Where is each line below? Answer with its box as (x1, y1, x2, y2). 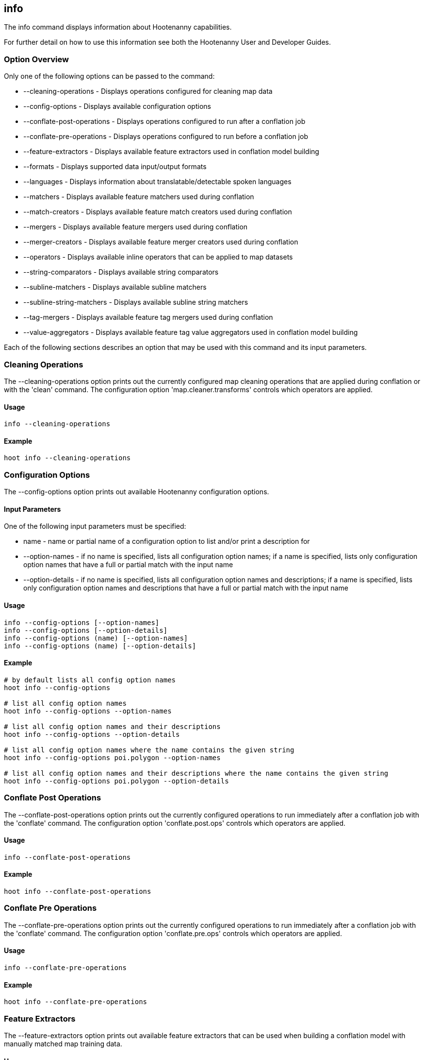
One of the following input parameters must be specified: (4, 522, 186, 531)
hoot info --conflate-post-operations (4, 887, 151, 895)
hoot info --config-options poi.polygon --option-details (4, 777, 229, 785)
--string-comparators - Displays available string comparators (23, 268, 219, 277)
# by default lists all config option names (4, 676, 176, 684)
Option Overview (4, 54, 69, 64)
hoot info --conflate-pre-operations (4, 998, 147, 1006)
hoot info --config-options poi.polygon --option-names (4, 753, 221, 762)
